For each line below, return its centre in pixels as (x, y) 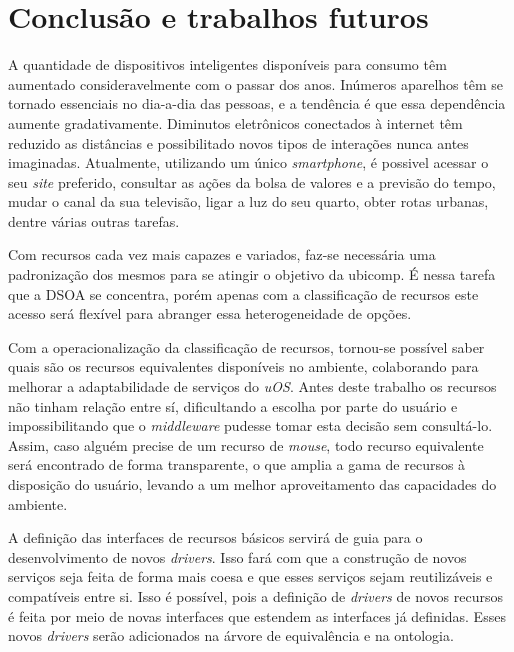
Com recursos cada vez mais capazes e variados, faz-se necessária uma (222, 254)
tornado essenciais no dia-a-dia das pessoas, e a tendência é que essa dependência (257, 103)
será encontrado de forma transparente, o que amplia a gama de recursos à (237, 464)
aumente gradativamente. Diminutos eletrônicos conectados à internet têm (235, 122)
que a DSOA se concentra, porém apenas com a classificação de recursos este (243, 293)
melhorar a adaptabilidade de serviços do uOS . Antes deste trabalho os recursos (252, 386)
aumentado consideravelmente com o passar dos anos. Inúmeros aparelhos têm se (255, 83)
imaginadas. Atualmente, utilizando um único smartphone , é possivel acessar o (248, 162)
